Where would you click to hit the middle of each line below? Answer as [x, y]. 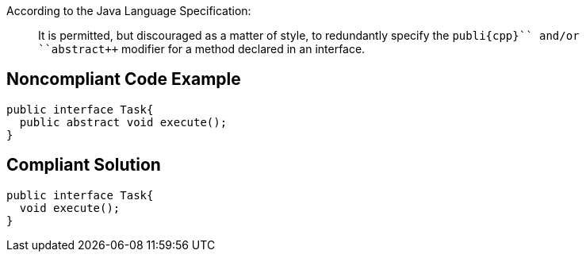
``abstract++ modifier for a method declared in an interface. [202, 49]
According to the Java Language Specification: [129, 11]
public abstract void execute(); [123, 122]
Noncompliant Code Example [124, 79]
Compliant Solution [84, 165]
